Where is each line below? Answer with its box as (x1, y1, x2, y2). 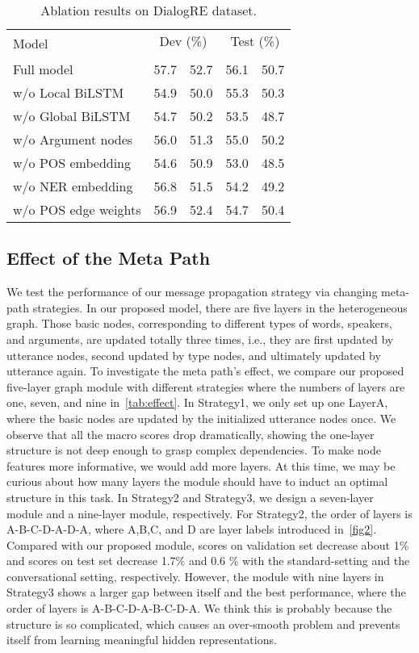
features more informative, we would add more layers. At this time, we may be (6, 457, 396, 474)
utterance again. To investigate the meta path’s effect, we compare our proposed (6, 362, 404, 379)
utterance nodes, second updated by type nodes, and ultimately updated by (6, 346, 381, 363)
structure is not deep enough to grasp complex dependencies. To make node (6, 442, 381, 458)
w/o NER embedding (13, 177, 133, 195)
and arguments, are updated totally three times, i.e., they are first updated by (6, 330, 394, 347)
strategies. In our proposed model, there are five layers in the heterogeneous (32, 299, 408, 316)
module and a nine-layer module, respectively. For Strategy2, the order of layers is (6, 504, 413, 521)
